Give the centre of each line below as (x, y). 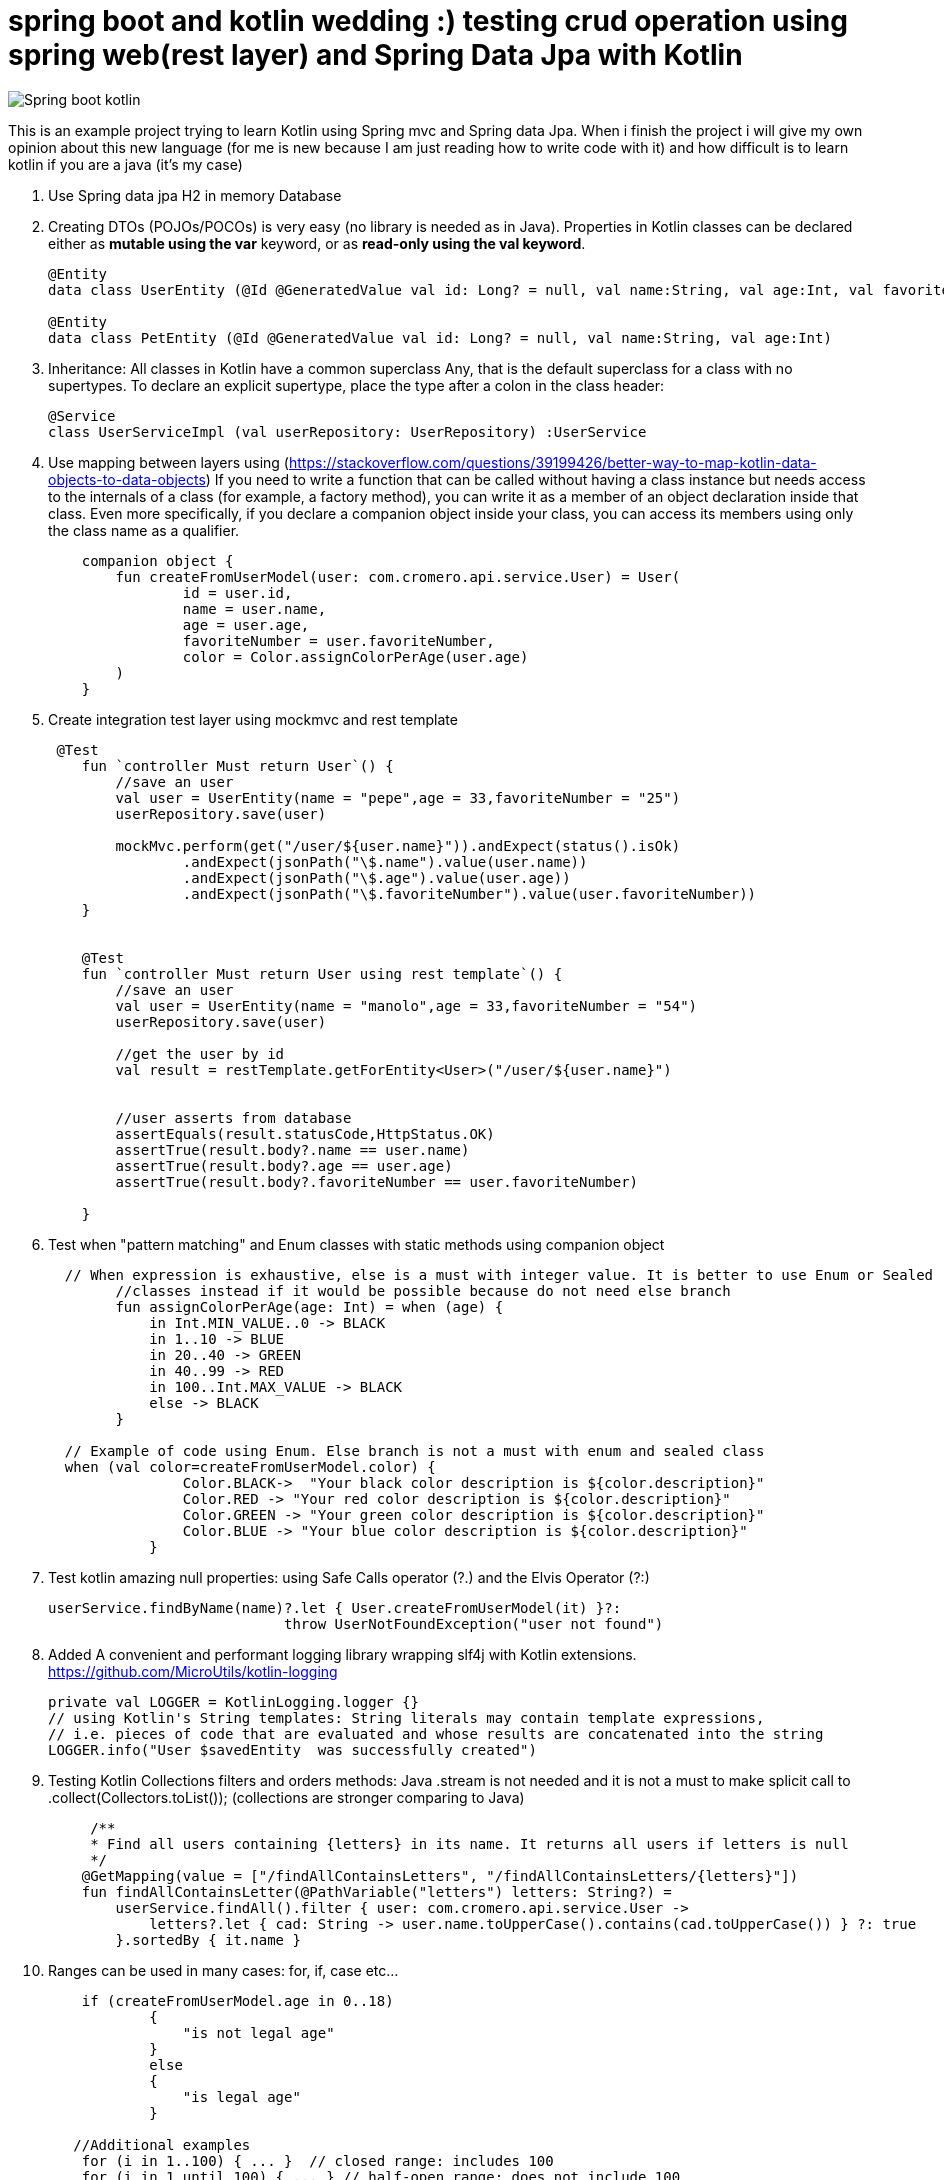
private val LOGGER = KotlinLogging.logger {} (233, 1701)
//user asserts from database (233, 1117)
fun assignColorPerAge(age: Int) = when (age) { (309, 1306)
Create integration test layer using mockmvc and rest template (253, 719)
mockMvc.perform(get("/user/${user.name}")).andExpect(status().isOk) (398, 845)
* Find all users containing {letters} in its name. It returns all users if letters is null (469, 1843)
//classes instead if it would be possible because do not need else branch (423, 1290)
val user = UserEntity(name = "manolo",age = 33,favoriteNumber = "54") (406, 1005)
